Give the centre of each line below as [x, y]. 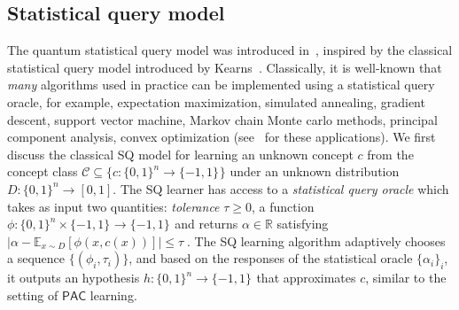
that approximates [306, 278]
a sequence [36, 258]
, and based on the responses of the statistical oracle [271, 258]
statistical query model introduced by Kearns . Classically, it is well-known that [225, 67]
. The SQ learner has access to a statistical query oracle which [281, 188]
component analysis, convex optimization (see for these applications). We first [222, 137]
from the [390, 154]
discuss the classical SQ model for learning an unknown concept [180, 154]
